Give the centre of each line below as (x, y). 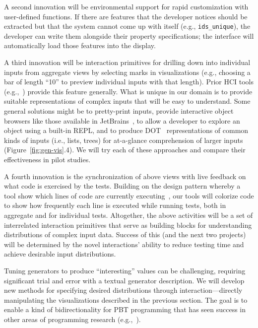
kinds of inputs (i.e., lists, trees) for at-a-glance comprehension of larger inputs (124, 140)
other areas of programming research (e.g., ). (72, 319)
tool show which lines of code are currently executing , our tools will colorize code (129, 195)
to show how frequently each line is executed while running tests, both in (115, 205)
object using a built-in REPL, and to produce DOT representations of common (126, 130)
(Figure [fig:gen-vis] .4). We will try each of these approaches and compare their (125, 150)
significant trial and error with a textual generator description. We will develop (124, 280)
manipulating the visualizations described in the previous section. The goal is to (126, 299)
